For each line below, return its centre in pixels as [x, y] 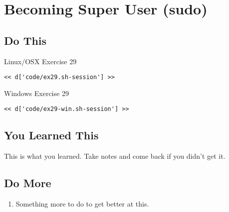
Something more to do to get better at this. [82, 204]
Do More [28, 183]
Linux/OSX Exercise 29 [40, 61]
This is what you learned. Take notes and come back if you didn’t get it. [115, 156]
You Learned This [51, 135]
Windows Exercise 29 [36, 93]
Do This [25, 40]
